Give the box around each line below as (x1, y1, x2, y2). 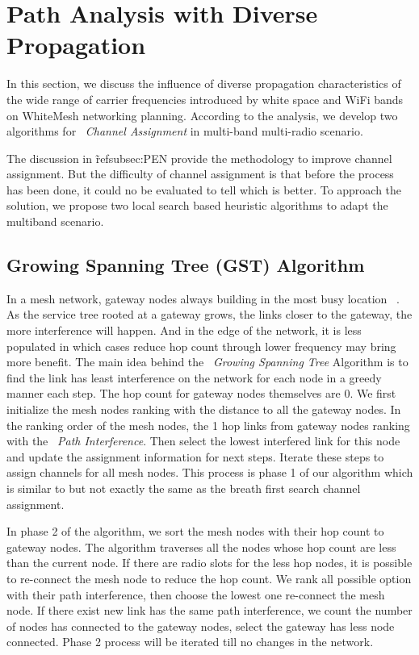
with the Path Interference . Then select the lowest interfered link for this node (6, 432, 400, 449)
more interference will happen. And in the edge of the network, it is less (6, 322, 362, 339)
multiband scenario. (6, 213, 104, 230)
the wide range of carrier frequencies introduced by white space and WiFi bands (6, 90, 404, 107)
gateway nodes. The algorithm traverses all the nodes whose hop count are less (6, 538, 396, 555)
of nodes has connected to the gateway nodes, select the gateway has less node (6, 617, 395, 634)
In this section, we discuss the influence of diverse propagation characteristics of (6, 75, 401, 92)
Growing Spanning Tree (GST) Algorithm (6, 252, 365, 277)
